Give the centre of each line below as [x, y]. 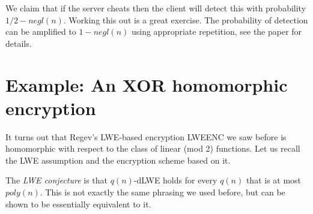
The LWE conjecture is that [57, 180]
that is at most [274, 180]
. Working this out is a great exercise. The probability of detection [186, 19]
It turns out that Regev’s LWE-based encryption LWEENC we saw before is [146, 136]
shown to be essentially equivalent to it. [78, 204]
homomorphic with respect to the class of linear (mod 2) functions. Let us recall [153, 148]
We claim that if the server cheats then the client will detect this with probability [156, 8]
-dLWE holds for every [175, 180]
